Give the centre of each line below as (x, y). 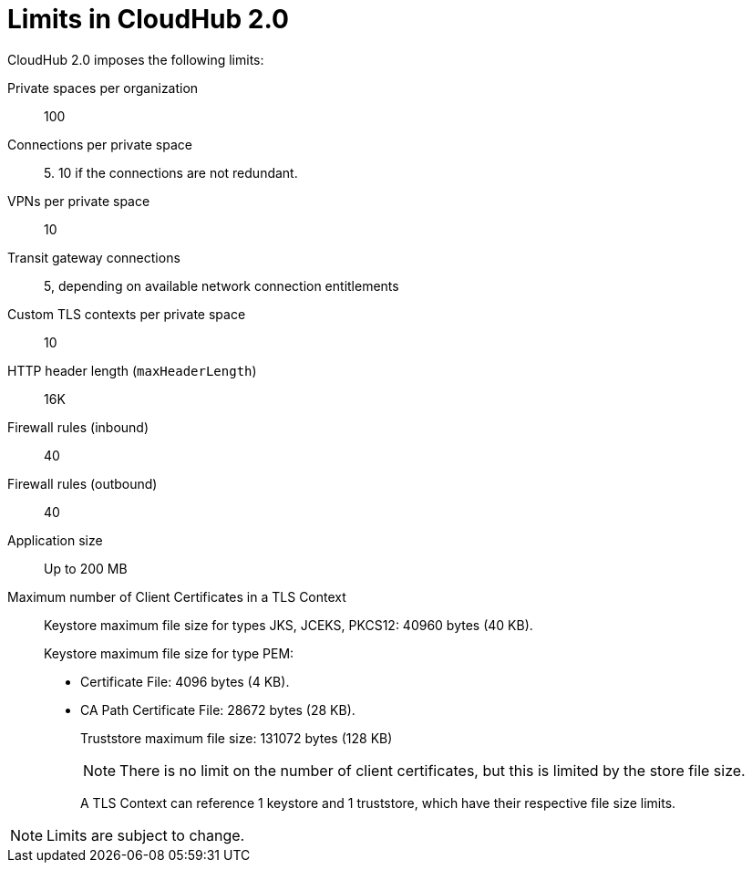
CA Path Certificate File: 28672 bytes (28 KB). (218, 709)
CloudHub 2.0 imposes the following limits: (136, 59)
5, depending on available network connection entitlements (221, 285)
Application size (55, 540)
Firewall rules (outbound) (82, 483)
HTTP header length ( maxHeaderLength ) (132, 370)
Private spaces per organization (103, 88)
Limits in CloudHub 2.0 (148, 19)
